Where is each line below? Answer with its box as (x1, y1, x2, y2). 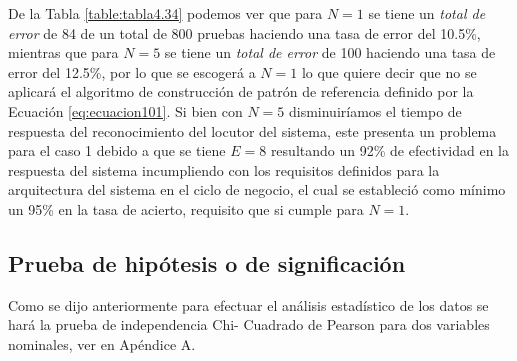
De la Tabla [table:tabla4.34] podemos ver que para (8, 3, 323, 23)
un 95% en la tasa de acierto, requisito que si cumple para (8, 198, 364, 219)
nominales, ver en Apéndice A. (8, 333, 196, 354)
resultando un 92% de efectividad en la (270, 140, 510, 161)
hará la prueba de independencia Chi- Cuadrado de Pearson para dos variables (8, 314, 490, 335)
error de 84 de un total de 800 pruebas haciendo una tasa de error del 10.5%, (8, 22, 481, 43)
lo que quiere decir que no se (301, 61, 477, 82)
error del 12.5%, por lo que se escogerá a (8, 61, 256, 82)
